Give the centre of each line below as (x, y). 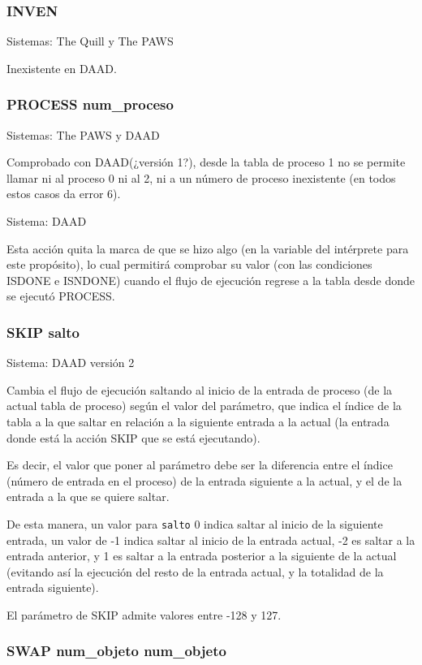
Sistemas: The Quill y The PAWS (90, 41)
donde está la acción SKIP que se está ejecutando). (133, 437)
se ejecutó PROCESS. (61, 296)
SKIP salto (43, 332)
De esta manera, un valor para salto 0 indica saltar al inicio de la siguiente (195, 523)
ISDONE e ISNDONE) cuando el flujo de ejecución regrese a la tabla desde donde (211, 280)
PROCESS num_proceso (90, 104)
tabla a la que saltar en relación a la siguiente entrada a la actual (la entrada (198, 421)
